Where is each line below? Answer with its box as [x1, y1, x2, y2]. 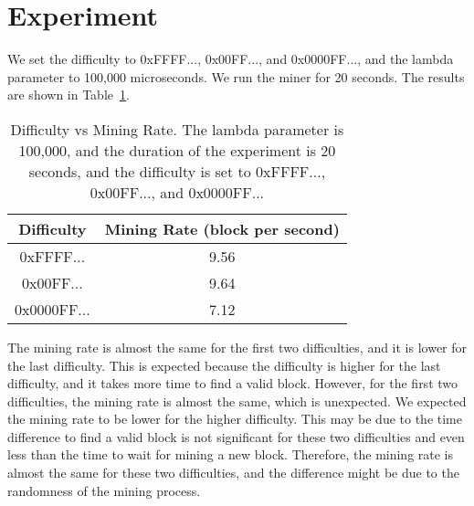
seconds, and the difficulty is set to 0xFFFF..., [28, 160, 326, 182]
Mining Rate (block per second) [104, 217, 340, 239]
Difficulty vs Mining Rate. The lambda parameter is [10, 118, 344, 140]
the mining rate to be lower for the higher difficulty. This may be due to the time [7, 409, 462, 428]
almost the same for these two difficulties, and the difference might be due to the [7, 463, 459, 482]
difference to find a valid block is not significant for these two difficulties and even [7, 427, 465, 446]
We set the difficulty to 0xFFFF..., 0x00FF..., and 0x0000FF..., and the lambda [7, 49, 454, 69]
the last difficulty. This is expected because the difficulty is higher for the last [7, 355, 441, 374]
